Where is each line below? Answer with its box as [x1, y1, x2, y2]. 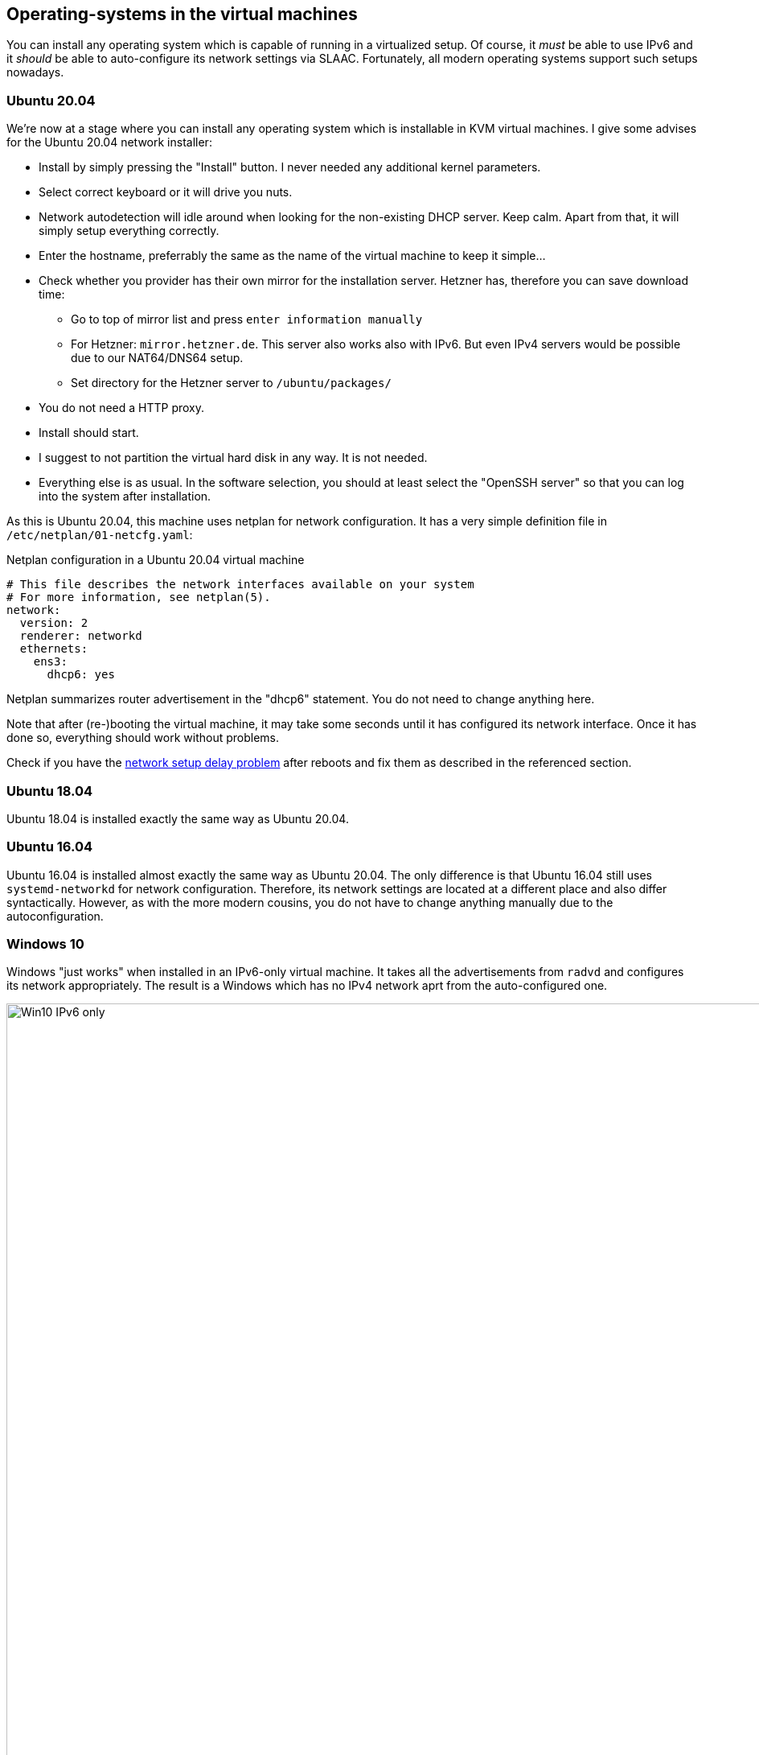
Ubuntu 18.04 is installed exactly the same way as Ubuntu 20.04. [6, 811, 349, 826]
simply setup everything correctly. [39, 224, 219, 238]
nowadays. [6, 65, 64, 80]
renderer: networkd [19, 629, 142, 643]
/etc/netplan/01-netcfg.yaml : [6, 528, 193, 542]
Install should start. [39, 426, 139, 440]
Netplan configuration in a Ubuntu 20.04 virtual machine [6, 553, 305, 567]
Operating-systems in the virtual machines [6, 4, 358, 24]
